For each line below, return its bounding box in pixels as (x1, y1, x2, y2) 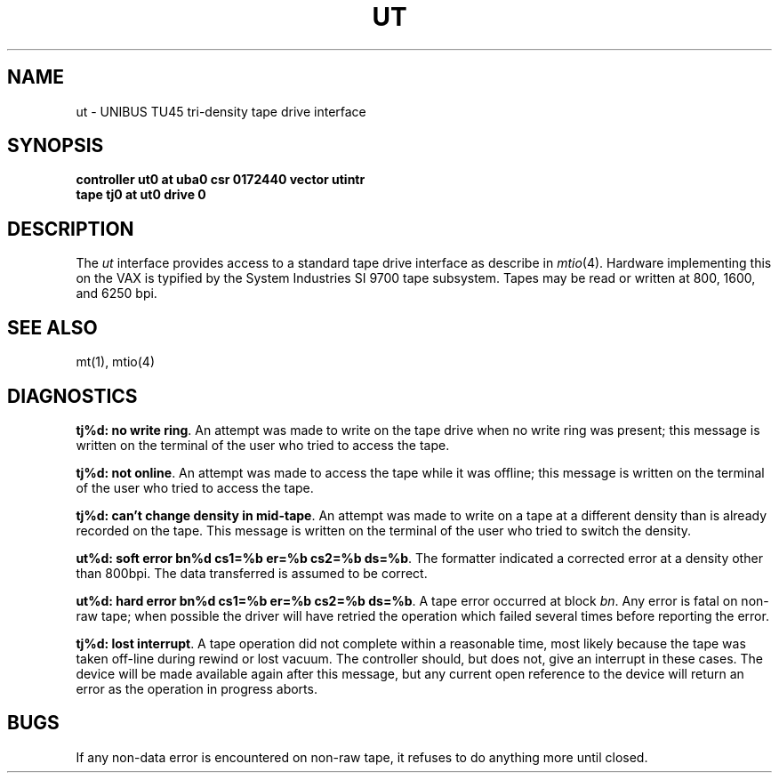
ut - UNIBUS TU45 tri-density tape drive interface (76, 103, 366, 119)
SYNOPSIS (7, 134, 104, 157)
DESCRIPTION (7, 217, 134, 240)
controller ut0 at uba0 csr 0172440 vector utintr (76, 172, 365, 188)
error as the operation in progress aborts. (76, 680, 317, 696)
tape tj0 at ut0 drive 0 (76, 187, 206, 203)
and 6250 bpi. (76, 285, 157, 302)
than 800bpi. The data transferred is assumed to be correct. (76, 565, 428, 581)
